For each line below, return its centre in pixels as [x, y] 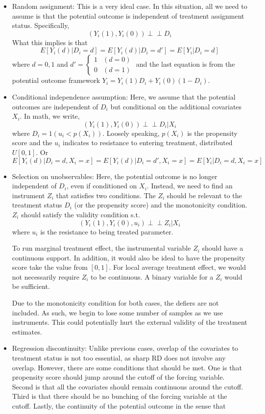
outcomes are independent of [55, 106]
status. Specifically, [41, 25]
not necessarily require [46, 276]
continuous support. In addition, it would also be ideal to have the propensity [129, 257]
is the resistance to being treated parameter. [107, 231]
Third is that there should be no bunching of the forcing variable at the [120, 396]
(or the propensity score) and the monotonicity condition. [161, 205]
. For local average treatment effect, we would [177, 267]
